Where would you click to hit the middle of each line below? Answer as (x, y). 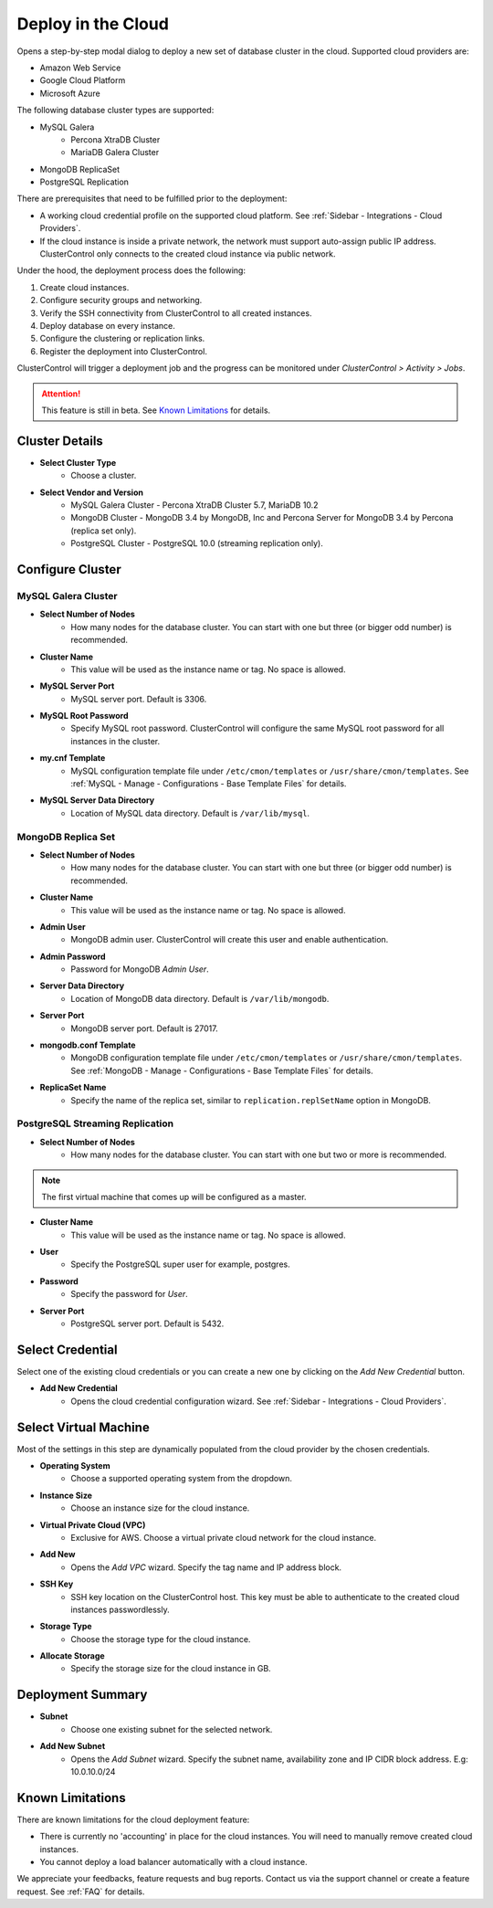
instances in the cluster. (115, 741)
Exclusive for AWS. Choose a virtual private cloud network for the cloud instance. (224, 1537)
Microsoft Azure (70, 93)
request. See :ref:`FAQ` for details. (81, 1892)
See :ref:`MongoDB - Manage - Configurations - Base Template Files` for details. (222, 1070)
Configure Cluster (69, 569)
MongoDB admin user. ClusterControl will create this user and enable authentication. (230, 940)
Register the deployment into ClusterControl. (123, 351)
